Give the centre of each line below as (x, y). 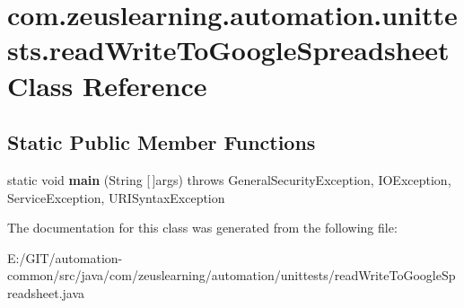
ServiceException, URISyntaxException (116, 197)
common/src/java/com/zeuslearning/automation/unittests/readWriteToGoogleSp (232, 275)
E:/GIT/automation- (65, 257)
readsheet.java (46, 292)
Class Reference (107, 85)
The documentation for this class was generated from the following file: (202, 228)
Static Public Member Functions (162, 142)
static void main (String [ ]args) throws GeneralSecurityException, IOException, (229, 179)
